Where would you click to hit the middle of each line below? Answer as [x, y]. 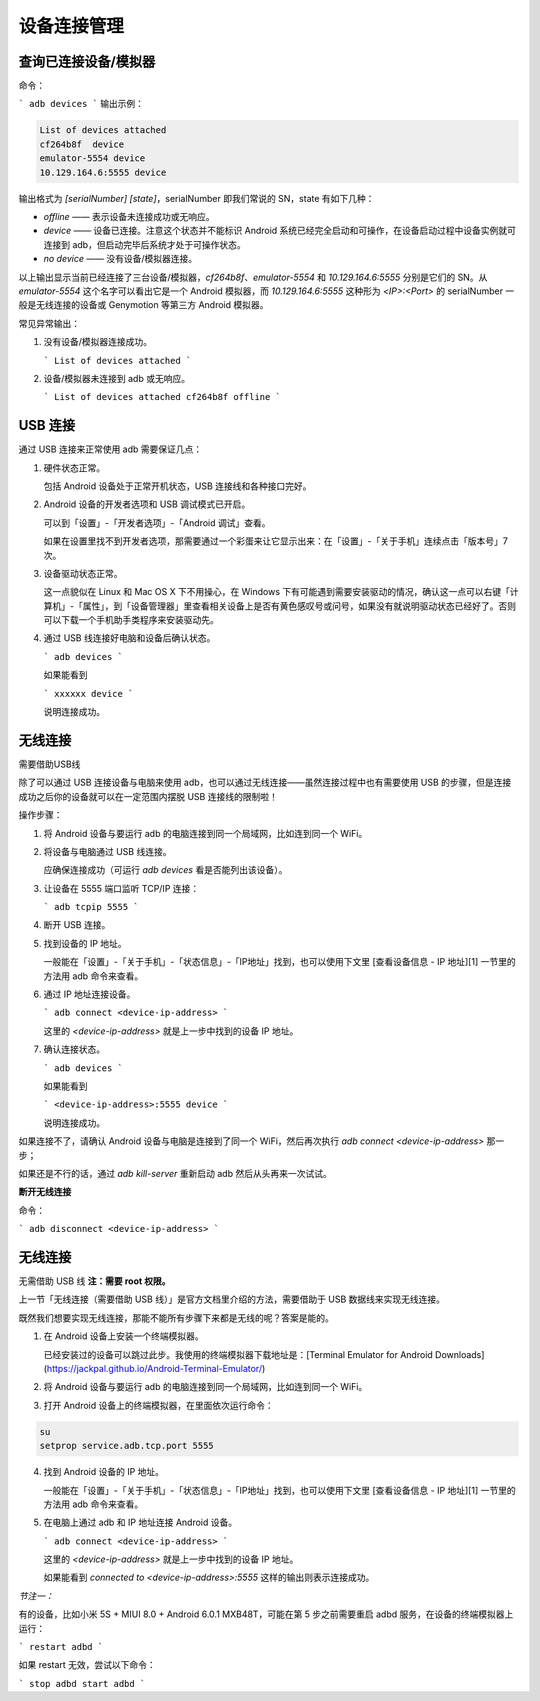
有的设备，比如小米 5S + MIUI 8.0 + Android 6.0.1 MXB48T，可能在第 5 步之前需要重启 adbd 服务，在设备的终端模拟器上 [266, 1614]
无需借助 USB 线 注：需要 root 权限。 [94, 1281]
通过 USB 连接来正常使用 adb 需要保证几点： [110, 449]
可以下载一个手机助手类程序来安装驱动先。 [131, 620]
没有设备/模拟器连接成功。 [98, 342]
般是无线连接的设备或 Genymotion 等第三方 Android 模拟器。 [143, 305]
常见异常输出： [49, 323]
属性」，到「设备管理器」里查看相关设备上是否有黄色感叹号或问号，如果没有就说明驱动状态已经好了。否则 [299, 606]
